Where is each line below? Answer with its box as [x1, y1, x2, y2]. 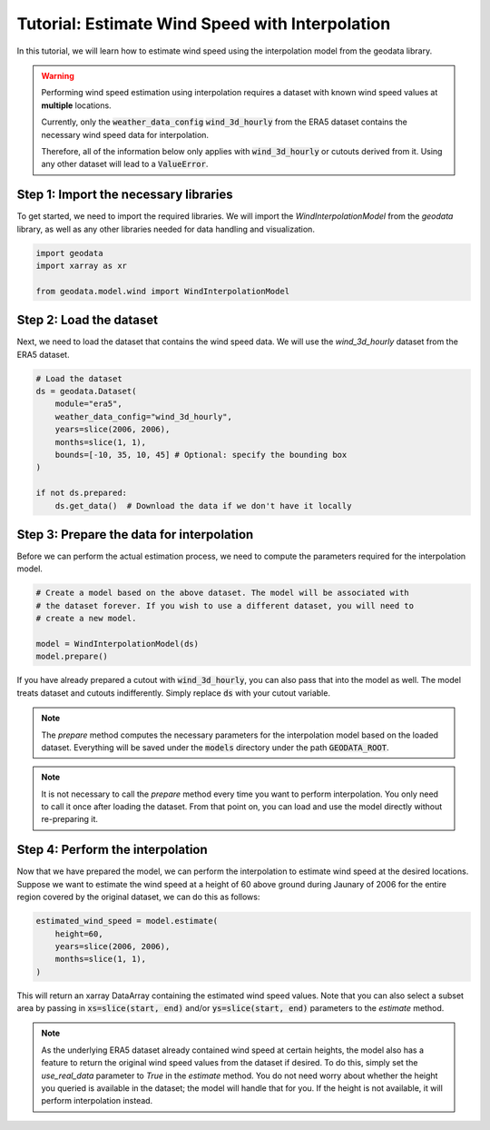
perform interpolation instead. [41, 1095, 153, 1106]
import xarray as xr [35, 260, 127, 271]
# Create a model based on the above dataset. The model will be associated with [35, 588, 410, 599]
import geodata [35, 248, 103, 258]
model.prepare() [35, 651, 109, 662]
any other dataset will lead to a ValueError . [41, 159, 209, 170]
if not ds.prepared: [35, 488, 127, 499]
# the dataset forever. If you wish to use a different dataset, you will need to [35, 600, 415, 610]
